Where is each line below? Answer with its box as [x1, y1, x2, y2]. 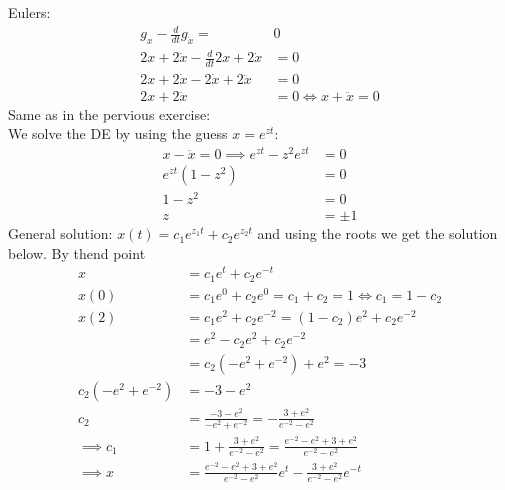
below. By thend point [8, 242, 146, 263]
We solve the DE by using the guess [8, 123, 228, 144]
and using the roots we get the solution [257, 223, 498, 244]
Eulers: [8, 2, 51, 22]
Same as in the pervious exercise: [8, 103, 211, 124]
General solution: [8, 223, 113, 244]
